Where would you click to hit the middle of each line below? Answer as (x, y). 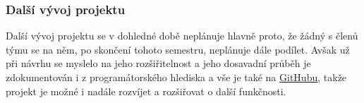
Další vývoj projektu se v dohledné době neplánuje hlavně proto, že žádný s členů (182, 36)
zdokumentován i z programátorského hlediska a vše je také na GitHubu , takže (176, 77)
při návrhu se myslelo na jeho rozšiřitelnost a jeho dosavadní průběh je (158, 63)
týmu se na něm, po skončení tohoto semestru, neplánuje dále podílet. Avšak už (178, 49)
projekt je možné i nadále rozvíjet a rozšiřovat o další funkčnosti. (146, 91)
